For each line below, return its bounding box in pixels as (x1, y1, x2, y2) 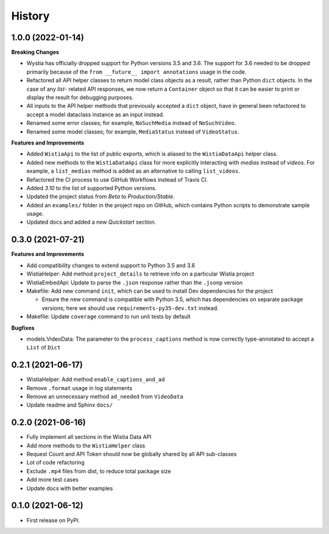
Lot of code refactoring (26, 459, 85, 466)
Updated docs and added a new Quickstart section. (26, 218, 157, 226)
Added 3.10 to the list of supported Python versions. (26, 184, 157, 191)
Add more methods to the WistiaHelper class (26, 442, 146, 449)
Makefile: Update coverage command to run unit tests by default (26, 313, 191, 320)
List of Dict (26, 344, 61, 351)
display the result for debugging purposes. (26, 94, 134, 101)
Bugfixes (11, 324, 35, 332)
